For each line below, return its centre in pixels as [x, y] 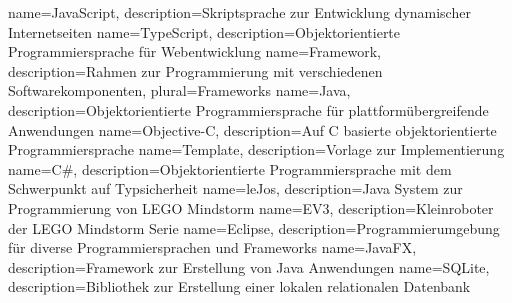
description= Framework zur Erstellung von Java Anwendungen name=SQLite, [249, 266]
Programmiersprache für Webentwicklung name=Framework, [194, 51]
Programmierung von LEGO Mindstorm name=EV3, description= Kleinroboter [251, 207]
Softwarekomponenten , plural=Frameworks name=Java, [179, 90]
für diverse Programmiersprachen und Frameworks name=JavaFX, [212, 247]
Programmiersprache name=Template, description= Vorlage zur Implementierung [256, 149]
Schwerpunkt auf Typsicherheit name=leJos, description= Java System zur [235, 188]
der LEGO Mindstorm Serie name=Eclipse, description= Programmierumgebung [254, 227]
